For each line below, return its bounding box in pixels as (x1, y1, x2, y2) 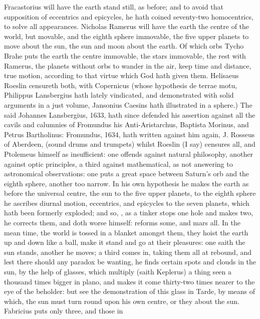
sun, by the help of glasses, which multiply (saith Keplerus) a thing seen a (4, 266, 232, 277)
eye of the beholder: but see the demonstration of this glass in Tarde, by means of (4, 286, 255, 296)
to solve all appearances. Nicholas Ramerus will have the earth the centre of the (4, 21, 249, 32)
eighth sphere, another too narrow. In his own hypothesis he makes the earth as (4, 178, 249, 188)
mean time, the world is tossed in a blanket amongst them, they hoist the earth (4, 227, 248, 237)
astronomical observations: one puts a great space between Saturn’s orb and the (4, 168, 249, 179)
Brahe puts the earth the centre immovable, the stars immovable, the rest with (4, 50, 246, 61)
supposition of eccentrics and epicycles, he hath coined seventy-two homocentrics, (4, 11, 253, 22)
